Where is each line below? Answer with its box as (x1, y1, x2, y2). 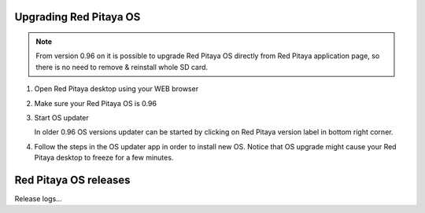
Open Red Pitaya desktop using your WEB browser (34, 84, 199, 94)
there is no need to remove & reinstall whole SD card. (35, 62, 209, 72)
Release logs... (14, 194, 62, 204)
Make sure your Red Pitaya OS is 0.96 (34, 98, 157, 108)
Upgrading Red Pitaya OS (14, 10, 141, 24)
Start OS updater (34, 112, 90, 122)
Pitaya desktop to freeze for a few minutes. (34, 153, 174, 163)
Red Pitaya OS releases (14, 173, 131, 186)
